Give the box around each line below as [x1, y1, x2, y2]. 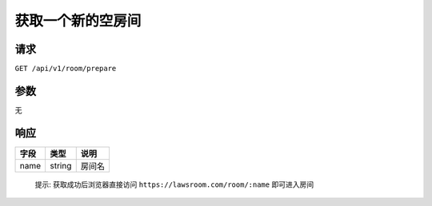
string [49, 160, 72, 171]
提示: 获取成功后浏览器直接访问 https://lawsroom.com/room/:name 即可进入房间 [34, 180, 314, 189]
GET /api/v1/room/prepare [14, 64, 117, 73]
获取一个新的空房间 [14, 12, 142, 30]
